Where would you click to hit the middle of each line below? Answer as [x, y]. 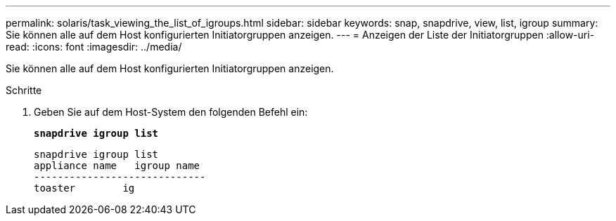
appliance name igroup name [117, 166]
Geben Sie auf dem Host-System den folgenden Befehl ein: [171, 112]
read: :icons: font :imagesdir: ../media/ [94, 47]
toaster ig [84, 188]
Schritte [24, 90]
